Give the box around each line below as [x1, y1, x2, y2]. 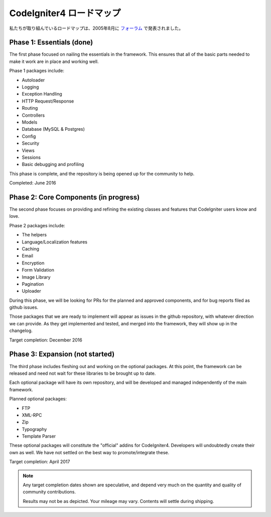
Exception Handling [22, 91, 62, 97]
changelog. [9, 327, 33, 334]
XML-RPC [22, 412, 42, 418]
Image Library [22, 274, 51, 280]
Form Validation [22, 267, 55, 273]
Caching [22, 245, 40, 251]
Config [22, 133, 36, 139]
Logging [22, 84, 39, 90]
